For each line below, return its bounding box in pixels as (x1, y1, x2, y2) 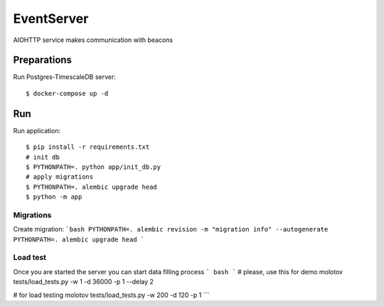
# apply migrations (26, 173, 94, 181)
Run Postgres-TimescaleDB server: (13, 73, 117, 81)
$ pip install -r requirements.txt (26, 143, 150, 151)
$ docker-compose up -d (26, 89, 109, 98)
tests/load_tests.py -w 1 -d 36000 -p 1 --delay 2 (13, 278, 154, 286)
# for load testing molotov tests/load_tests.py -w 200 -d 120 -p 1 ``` (13, 291, 210, 299)
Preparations (13, 54, 73, 66)
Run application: (13, 126, 60, 135)
